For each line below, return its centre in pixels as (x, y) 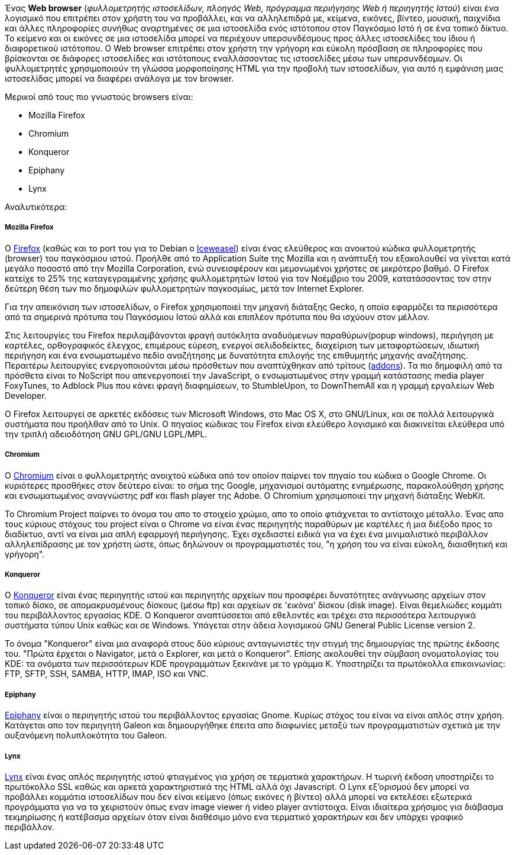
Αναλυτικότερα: (36, 207)
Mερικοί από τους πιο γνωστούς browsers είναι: (99, 97)
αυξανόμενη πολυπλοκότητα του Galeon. (86, 735)
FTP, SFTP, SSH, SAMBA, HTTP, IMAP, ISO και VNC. (107, 674)
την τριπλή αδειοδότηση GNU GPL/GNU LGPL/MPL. (106, 434)
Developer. (26, 395)
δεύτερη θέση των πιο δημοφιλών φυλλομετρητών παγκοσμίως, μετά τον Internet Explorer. (184, 288)
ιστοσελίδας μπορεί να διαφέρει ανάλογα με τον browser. (119, 78)
